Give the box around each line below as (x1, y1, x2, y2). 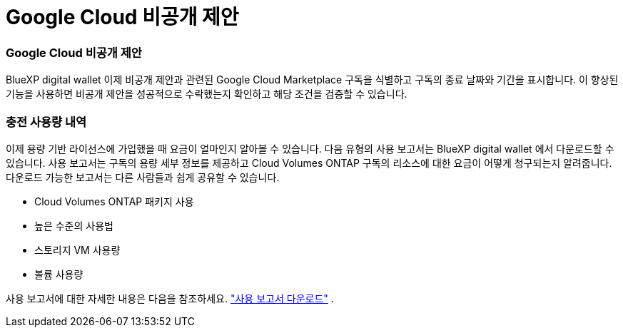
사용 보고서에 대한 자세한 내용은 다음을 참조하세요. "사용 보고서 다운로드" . (6, 292, 334, 304)
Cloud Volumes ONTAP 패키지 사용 (34, 195, 194, 208)
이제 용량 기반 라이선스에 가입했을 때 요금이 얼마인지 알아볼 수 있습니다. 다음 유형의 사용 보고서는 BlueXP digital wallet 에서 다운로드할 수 (6, 142, 614, 155)
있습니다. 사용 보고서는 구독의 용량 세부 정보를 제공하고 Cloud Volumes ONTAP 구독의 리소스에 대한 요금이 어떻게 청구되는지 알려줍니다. (6, 156, 612, 169)
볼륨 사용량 (34, 267, 83, 280)
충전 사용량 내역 (6, 114, 87, 129)
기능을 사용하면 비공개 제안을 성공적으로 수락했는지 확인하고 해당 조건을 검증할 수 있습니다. (6, 88, 407, 101)
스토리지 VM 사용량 (34, 243, 121, 256)
